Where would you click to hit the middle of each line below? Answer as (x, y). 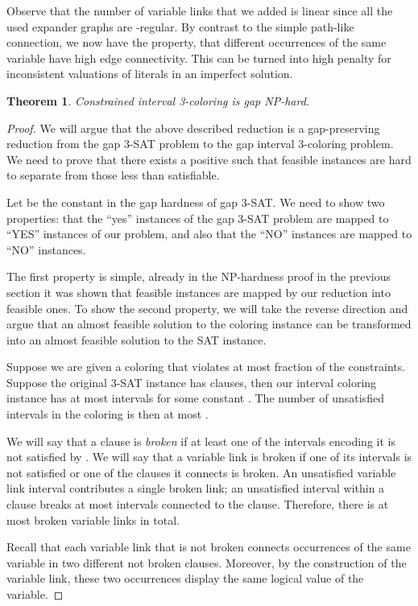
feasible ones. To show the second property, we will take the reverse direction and (207, 308)
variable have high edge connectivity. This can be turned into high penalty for (199, 58)
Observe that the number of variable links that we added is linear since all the (200, 10)
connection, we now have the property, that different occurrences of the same (197, 42)
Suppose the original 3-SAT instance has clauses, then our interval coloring (192, 382)
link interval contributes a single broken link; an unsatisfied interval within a (196, 488)
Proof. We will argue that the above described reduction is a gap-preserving (193, 128)
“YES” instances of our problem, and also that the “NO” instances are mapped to (209, 234)
